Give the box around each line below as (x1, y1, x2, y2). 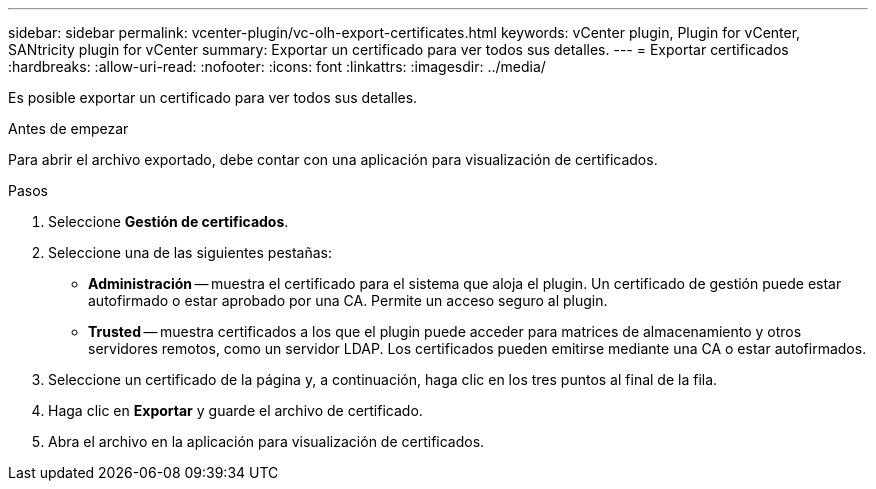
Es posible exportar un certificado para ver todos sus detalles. (8, 89, 418, 106)
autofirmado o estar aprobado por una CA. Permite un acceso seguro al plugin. (88, 292, 608, 309)
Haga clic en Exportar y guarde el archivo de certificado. (48, 402, 423, 419)
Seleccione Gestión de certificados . (48, 213, 289, 230)
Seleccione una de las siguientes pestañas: (48, 244, 333, 261)
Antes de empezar (8, 120, 129, 137)
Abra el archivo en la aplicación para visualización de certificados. (48, 433, 485, 450)
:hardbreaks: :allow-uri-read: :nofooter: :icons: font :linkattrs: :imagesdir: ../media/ (8, 58, 546, 75)
